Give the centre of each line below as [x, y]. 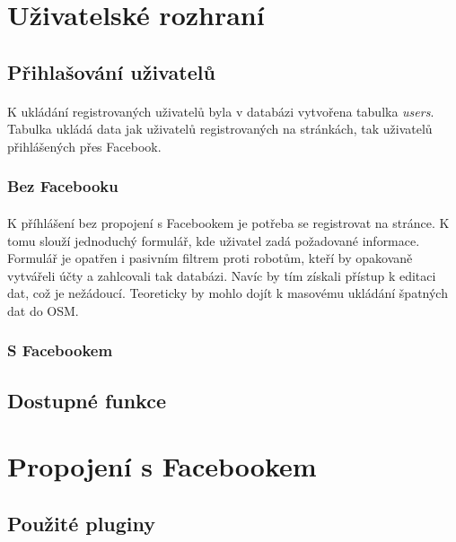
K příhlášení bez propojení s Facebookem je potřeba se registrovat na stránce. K [228, 222]
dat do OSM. [43, 310]
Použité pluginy [82, 523]
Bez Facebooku [63, 186]
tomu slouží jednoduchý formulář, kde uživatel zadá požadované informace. [214, 240]
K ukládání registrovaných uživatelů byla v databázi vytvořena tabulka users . [221, 111]
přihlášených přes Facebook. [84, 146]
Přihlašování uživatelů [111, 71]
